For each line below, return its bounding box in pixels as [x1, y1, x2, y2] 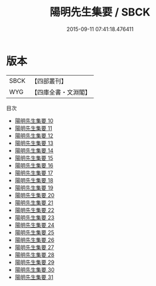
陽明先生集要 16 [14, 161, 54, 169]
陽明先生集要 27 [14, 244, 55, 251]
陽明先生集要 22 [14, 206, 55, 213]
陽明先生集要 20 [14, 191, 55, 198]
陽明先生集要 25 [14, 229, 55, 236]
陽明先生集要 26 [14, 236, 55, 243]
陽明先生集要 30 [14, 266, 55, 273]
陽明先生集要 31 [14, 273, 54, 281]
